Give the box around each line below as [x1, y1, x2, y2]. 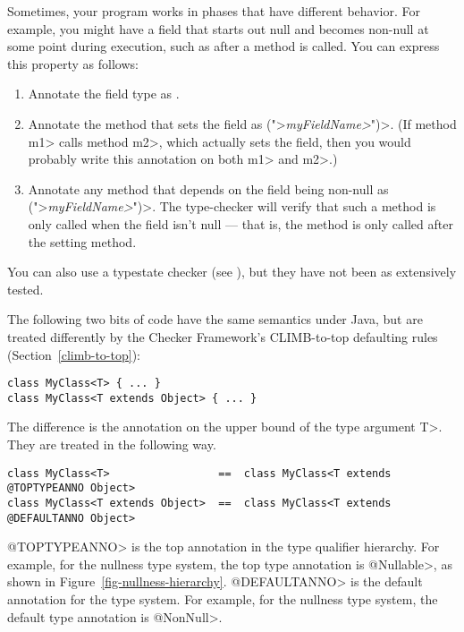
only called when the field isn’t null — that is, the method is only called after [28, 214, 453, 233]
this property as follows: [7, 54, 139, 73]
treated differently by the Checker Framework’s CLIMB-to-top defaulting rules [7, 327, 438, 346]
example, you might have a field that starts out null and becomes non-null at [7, 19, 429, 38]
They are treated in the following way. [7, 435, 216, 453]
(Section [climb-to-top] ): [7, 345, 140, 363]
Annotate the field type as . [28, 84, 180, 103]
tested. [7, 279, 44, 298]
